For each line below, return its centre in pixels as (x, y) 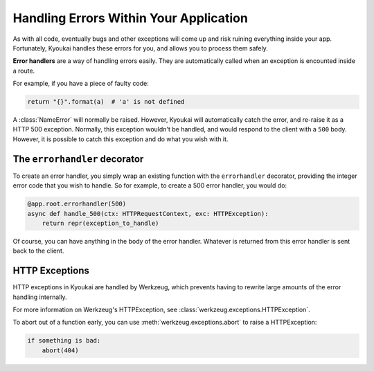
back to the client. (38, 251)
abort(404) (60, 350)
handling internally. (40, 297)
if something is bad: (64, 341)
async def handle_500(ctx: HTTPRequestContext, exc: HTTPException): (148, 214)
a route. (24, 71)
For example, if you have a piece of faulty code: (81, 84)
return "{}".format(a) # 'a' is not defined (106, 102)
